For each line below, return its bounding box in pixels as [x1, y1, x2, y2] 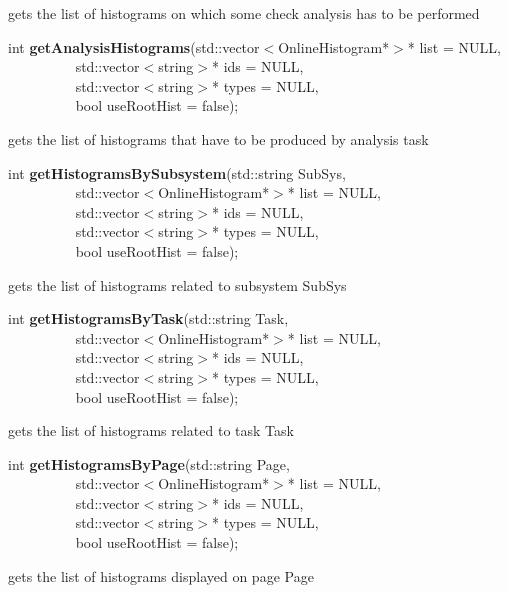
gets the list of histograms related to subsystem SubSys [8, 274, 347, 295]
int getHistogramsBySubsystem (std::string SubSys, [8, 162, 346, 183]
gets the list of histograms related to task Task [8, 420, 294, 441]
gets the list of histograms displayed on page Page [8, 565, 314, 586]
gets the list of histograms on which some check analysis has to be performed [8, 3, 480, 23]
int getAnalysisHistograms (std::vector [8, 36, 260, 57]
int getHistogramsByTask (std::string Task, [8, 308, 289, 329]
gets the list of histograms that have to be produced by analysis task [8, 128, 429, 149]
